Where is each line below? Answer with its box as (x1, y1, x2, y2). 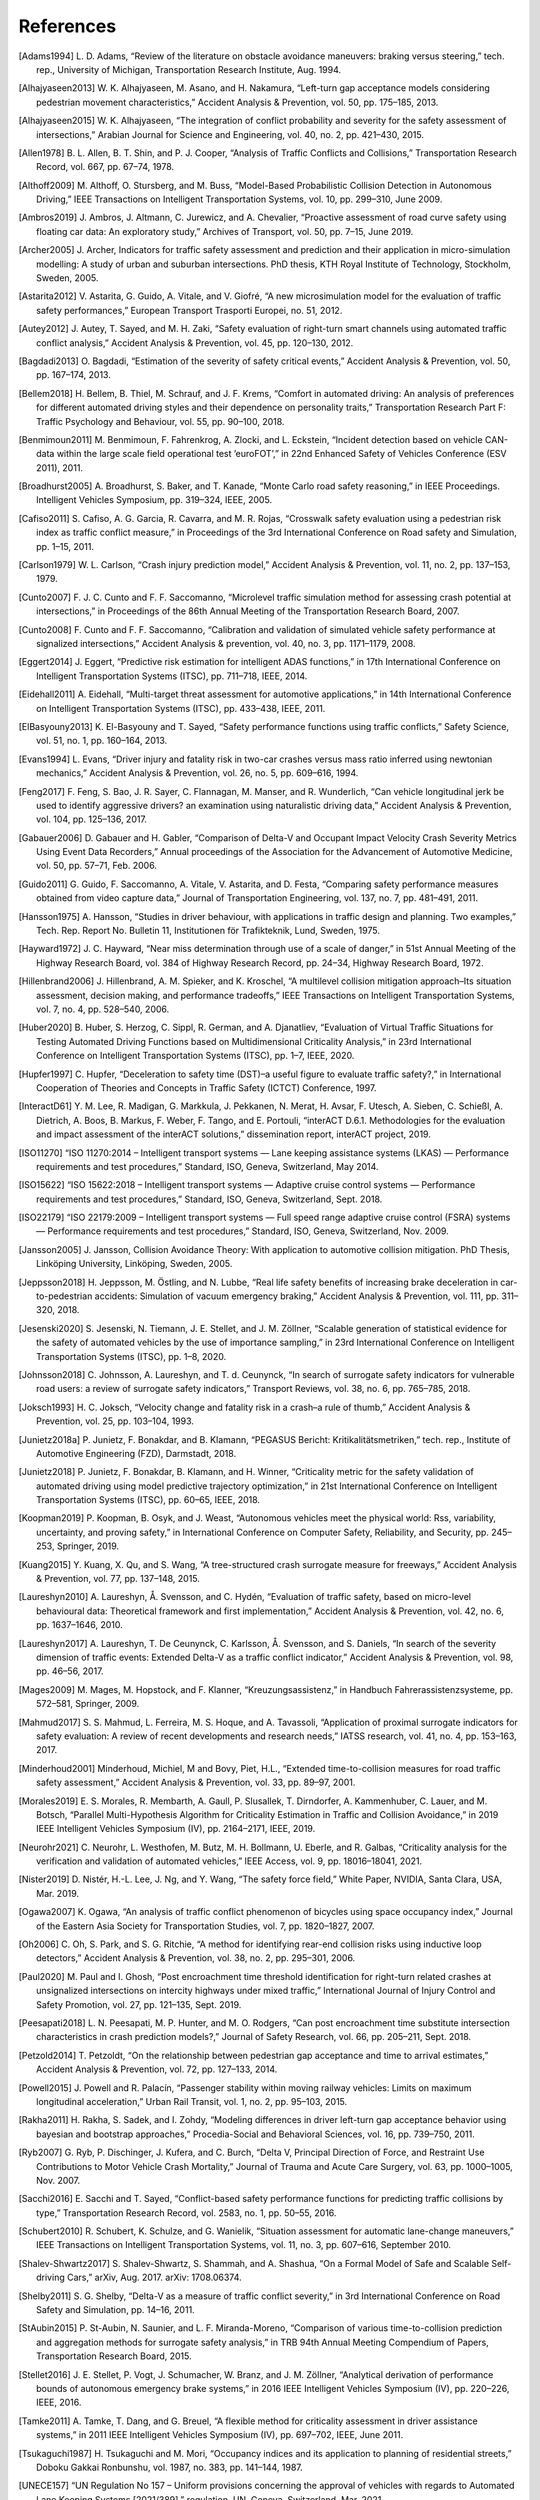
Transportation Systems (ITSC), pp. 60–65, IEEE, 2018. (36, 1494, 260, 1506)
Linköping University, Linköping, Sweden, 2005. (36, 1258, 233, 1270)
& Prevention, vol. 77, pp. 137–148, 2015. (36, 1573, 200, 1585)
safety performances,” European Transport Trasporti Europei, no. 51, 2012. (36, 304, 343, 316)
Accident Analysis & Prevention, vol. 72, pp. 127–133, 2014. (36, 2063, 278, 2075)
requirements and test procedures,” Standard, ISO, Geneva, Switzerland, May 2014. (36, 1160, 379, 1172)
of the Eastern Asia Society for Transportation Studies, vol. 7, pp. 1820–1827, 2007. (36, 1920, 375, 1932)
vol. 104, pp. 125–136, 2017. (36, 813, 147, 825)
